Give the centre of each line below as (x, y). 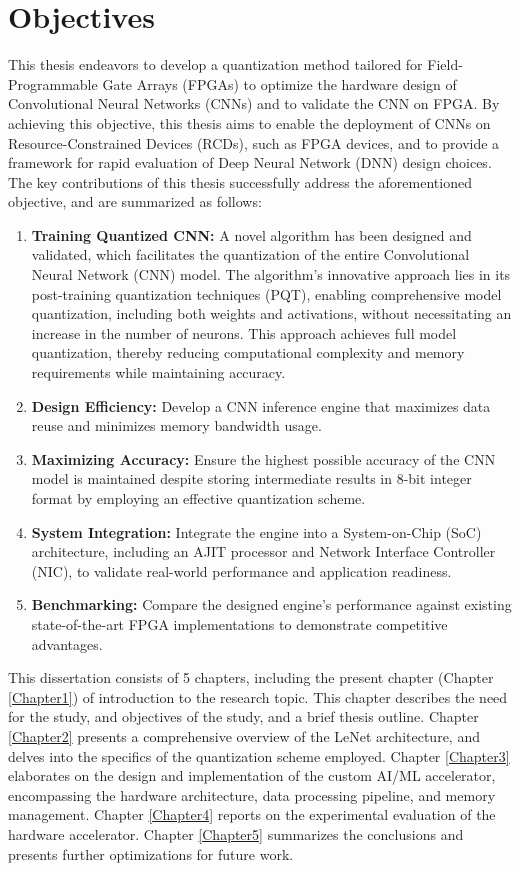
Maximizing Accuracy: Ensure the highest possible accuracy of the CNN (263, 458)
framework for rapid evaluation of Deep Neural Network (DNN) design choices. (250, 162)
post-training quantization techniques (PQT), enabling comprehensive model (266, 293)
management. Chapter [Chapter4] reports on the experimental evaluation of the (252, 814)
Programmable (53, 83)
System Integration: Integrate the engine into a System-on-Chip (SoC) (256, 531)
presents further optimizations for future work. (151, 853)
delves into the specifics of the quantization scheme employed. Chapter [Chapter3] (259, 755)
